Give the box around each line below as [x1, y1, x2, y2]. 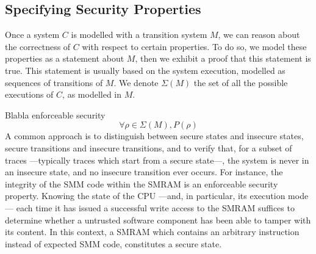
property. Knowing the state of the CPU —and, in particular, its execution [5, 189, 285, 202]
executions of [5, 88, 54, 101]
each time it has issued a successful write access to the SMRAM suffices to [16, 201, 295, 214]
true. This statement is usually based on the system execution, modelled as [5, 64, 285, 76]
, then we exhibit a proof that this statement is [135, 52, 311, 65]
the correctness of [5, 40, 71, 53]
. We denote [113, 76, 159, 89]
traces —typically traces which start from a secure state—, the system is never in [5, 153, 309, 166]
